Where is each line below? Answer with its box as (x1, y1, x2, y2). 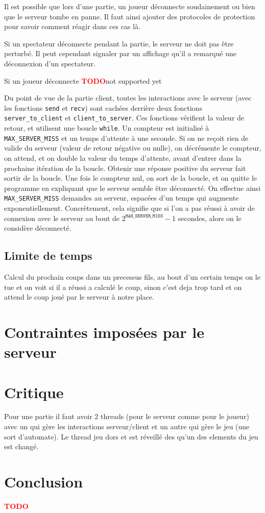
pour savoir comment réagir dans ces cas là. (4, 21, 140, 32)
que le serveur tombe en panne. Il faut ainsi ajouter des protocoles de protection (4, 11, 255, 21)
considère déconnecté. (4, 223, 71, 233)
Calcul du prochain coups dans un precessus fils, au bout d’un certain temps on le (4, 271, 260, 282)
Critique (4, 381, 64, 402)
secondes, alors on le (178, 212, 242, 223)
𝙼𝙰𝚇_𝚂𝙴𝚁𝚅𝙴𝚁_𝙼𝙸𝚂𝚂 (125, 213, 163, 219)
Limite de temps (4, 248, 92, 263)
